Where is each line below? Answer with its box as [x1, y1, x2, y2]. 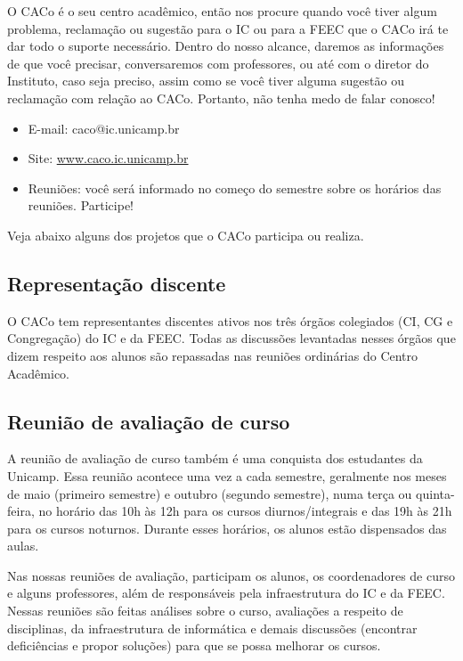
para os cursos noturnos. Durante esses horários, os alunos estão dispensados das [7, 518, 447, 537]
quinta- [416, 484, 455, 502]
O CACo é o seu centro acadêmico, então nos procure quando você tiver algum [7, 2, 437, 20]
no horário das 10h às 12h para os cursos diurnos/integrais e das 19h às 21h [38, 502, 452, 520]
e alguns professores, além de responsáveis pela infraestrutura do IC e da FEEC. [7, 583, 445, 602]
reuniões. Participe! [28, 196, 134, 215]
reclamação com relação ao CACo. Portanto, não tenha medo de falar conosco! [7, 88, 435, 107]
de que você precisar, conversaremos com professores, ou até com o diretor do [7, 53, 429, 72]
